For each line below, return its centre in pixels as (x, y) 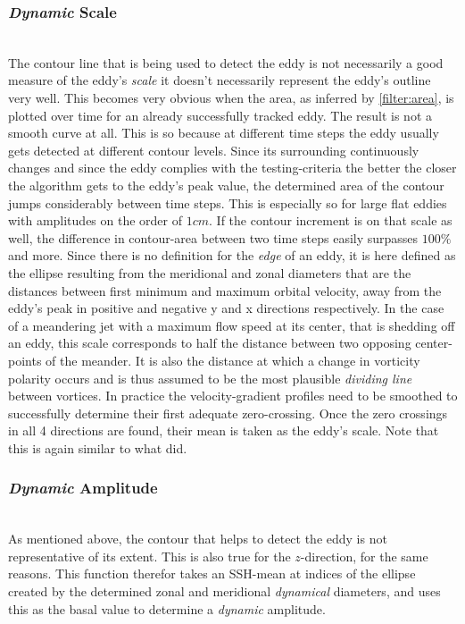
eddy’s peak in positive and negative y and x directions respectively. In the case (226, 308)
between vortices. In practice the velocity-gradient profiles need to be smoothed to (233, 396)
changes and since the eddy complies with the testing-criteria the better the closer (232, 168)
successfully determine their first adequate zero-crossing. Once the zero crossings (228, 413)
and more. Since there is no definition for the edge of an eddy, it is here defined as (232, 255)
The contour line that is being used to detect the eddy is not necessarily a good (226, 62)
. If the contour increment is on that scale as (331, 220)
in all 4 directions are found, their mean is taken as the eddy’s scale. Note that (224, 430)
